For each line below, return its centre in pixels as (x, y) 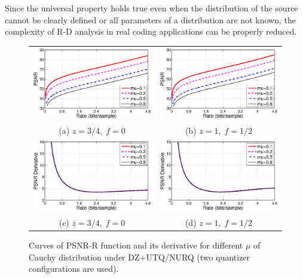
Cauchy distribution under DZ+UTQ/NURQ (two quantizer (140, 257)
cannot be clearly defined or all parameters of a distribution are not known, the (150, 19)
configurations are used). (74, 269)
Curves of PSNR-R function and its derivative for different (136, 245)
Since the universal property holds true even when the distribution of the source (151, 8)
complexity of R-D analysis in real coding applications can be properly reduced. (151, 31)
